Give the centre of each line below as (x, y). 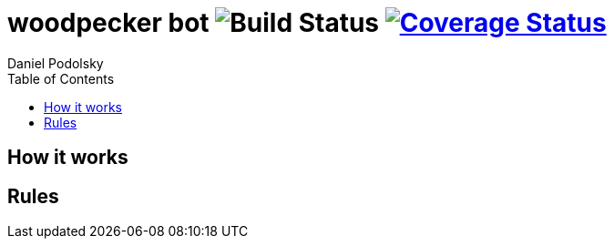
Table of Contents (61, 78)
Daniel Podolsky (56, 63)
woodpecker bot (108, 23)
